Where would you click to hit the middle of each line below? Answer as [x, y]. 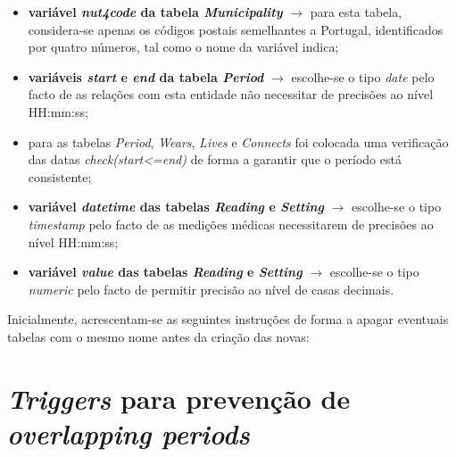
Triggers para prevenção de [179, 398]
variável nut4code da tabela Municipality [155, 12]
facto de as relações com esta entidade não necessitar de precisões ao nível [231, 94]
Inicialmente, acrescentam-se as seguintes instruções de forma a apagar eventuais [228, 319]
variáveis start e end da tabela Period [146, 76]
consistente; [60, 176]
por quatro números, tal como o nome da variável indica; [183, 47]
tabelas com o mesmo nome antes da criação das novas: [158, 336]
